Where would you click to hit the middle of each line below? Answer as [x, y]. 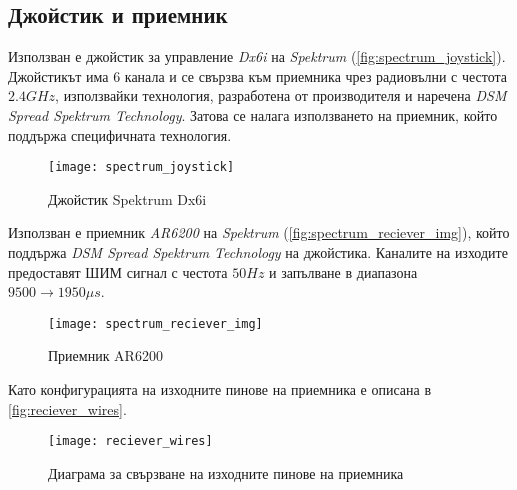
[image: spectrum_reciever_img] [155, 323]
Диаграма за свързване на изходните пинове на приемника [226, 472]
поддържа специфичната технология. [120, 134]
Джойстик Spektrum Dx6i [127, 198]
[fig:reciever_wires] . [67, 408]
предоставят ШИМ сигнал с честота [118, 271]
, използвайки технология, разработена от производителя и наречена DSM [281, 95]
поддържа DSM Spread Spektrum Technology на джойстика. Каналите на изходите [258, 252]
